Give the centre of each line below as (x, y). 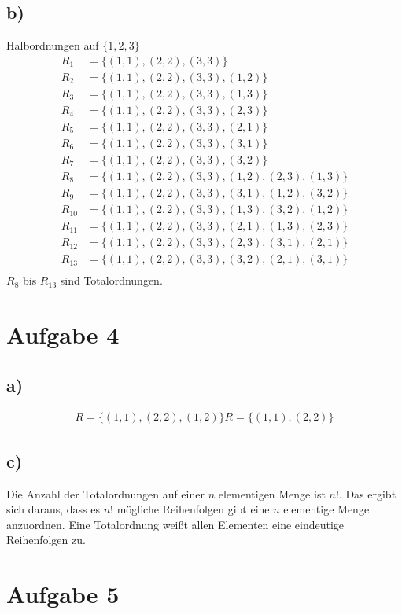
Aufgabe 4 (63, 335)
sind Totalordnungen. (111, 280)
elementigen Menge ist (272, 493)
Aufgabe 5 (63, 594)
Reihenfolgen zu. (46, 540)
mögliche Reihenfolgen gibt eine (193, 509)
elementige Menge (326, 509)
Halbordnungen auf (53, 45)
